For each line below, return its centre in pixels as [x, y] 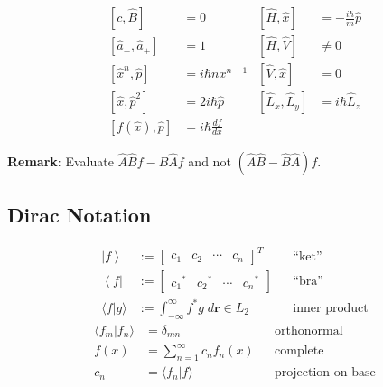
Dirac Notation [79, 215]
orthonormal [309, 330]
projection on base [325, 373]
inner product [331, 308]
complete [299, 351]
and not [210, 160]
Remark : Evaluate [61, 160]
